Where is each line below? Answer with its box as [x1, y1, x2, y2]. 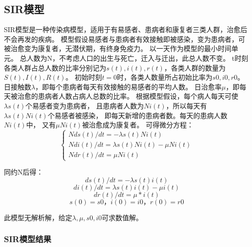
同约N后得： [4, 167, 43, 177]
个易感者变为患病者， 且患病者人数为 [25, 100, 144, 110]
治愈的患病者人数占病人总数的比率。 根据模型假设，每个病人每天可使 [17, 91, 238, 101]
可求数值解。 [101, 212, 143, 222]
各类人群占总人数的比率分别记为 [4, 62, 106, 72]
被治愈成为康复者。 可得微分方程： [82, 120, 194, 130]
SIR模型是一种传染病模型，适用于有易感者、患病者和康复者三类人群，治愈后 [4, 24, 248, 35]
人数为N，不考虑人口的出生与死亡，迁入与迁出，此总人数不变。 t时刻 [26, 53, 249, 63]
